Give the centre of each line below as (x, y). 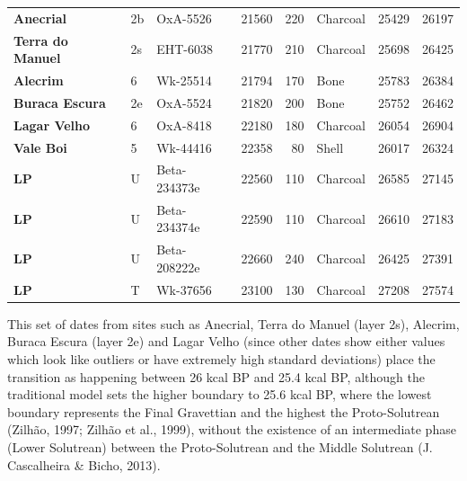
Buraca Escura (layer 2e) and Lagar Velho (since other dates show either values (226, 341)
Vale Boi (40, 147)
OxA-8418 (184, 125)
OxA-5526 (184, 18)
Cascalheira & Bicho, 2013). (84, 464)
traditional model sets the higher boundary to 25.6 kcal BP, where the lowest (220, 394)
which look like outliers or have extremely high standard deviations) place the (221, 359)
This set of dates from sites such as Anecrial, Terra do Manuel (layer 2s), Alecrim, (233, 323)
